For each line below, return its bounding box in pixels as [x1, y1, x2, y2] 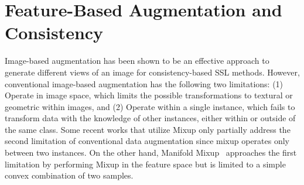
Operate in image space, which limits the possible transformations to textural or [5, 89, 293, 101]
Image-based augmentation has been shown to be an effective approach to [5, 54, 269, 67]
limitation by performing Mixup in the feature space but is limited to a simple [5, 157, 286, 170]
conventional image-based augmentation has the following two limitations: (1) [5, 77, 283, 90]
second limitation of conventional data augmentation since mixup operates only [5, 135, 290, 147]
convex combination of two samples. [5, 169, 134, 181]
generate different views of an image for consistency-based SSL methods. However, [5, 66, 300, 78]
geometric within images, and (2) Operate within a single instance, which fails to [5, 100, 295, 112]
